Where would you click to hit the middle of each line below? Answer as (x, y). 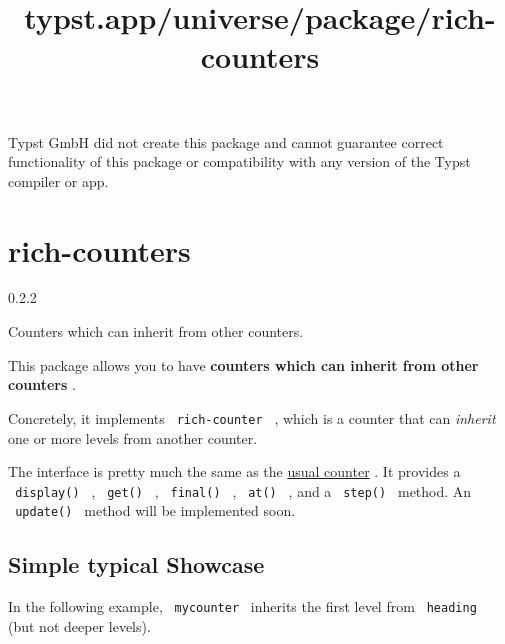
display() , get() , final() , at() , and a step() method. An (243, 490)
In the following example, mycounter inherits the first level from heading (242, 606)
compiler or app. (58, 180)
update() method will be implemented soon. (155, 510)
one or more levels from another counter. (133, 437)
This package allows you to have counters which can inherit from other (243, 364)
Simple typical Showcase (136, 564)
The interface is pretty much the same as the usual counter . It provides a (234, 471)
